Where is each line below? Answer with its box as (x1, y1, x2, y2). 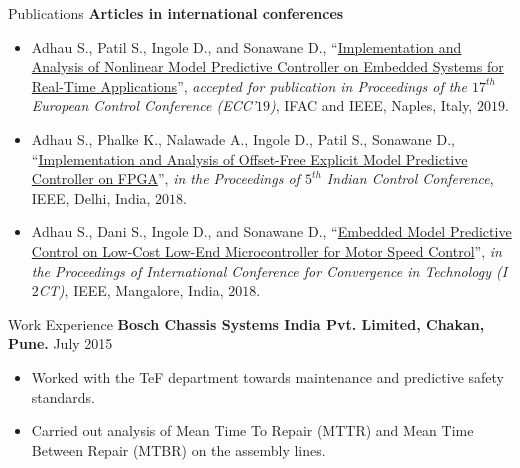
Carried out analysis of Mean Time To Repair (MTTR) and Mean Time (31, 420, 474, 441)
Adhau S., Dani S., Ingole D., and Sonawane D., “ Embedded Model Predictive (31, 221, 512, 242)
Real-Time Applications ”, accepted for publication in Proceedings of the (31, 75, 467, 96)
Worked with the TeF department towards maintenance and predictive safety (31, 366, 505, 387)
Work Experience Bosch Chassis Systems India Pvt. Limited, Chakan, (8, 313, 485, 334)
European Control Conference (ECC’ (31, 95, 257, 116)
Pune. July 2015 (8, 333, 113, 354)
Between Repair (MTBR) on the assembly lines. (31, 439, 326, 460)
